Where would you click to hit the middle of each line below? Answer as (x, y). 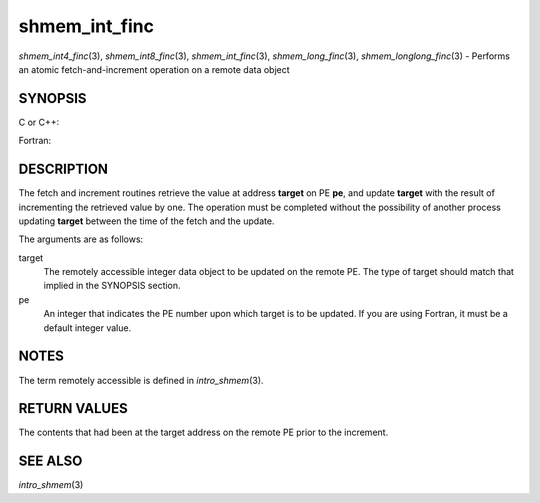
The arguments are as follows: (81, 239)
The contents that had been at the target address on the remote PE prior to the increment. (203, 432)
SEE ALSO (50, 461)
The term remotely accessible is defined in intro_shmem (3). (141, 380)
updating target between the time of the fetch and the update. (146, 221)
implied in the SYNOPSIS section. (112, 286)
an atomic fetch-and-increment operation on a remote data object (154, 69)
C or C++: (39, 122)
